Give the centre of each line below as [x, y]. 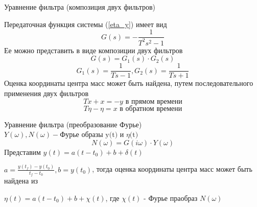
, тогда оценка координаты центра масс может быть [172, 169]
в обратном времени [151, 109]
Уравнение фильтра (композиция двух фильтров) [80, 7]
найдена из [21, 180]
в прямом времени [154, 101]
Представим [22, 152]
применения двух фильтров [46, 93]
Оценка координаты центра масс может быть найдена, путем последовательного [129, 83]
